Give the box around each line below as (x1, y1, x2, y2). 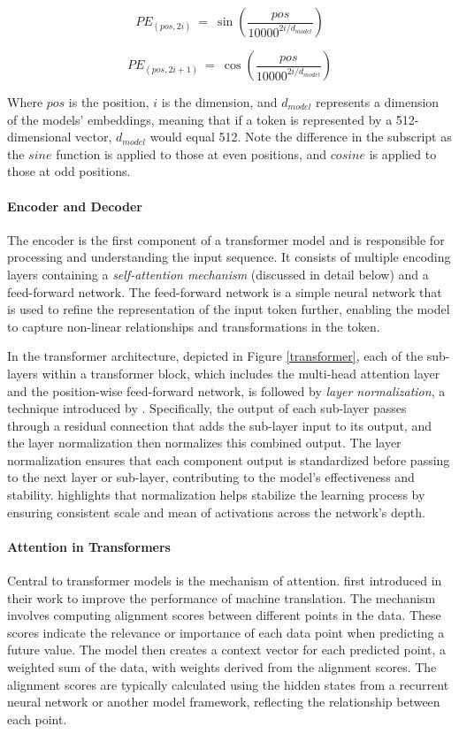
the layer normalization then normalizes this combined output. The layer (7, 433, 402, 452)
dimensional (7, 127, 72, 146)
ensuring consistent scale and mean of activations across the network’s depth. (7, 502, 425, 521)
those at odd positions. (7, 162, 131, 180)
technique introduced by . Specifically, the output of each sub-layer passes (7, 399, 407, 417)
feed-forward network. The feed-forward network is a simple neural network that (7, 282, 442, 301)
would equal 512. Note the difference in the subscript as (149, 127, 452, 146)
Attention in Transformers (7, 537, 171, 555)
